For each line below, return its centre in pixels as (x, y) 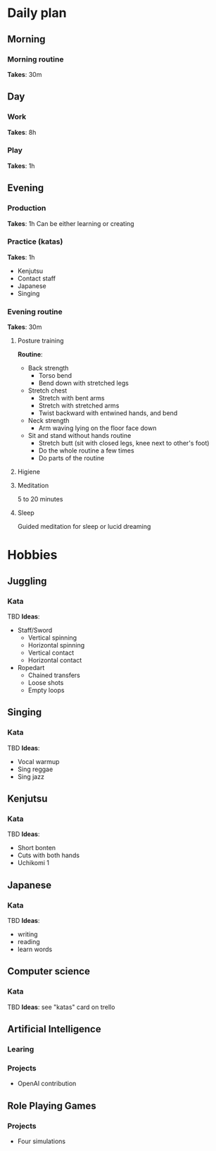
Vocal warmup (38, 761)
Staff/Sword (35, 631)
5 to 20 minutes (40, 499)
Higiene (29, 472)
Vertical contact (51, 653)
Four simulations (41, 1141)
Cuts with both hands (48, 855)
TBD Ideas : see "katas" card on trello (61, 1007)
